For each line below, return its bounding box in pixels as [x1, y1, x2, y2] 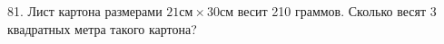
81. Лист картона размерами [7, 2, 163, 20]
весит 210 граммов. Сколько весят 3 [237, 2, 437, 20]
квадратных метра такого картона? [7, 19, 197, 38]
